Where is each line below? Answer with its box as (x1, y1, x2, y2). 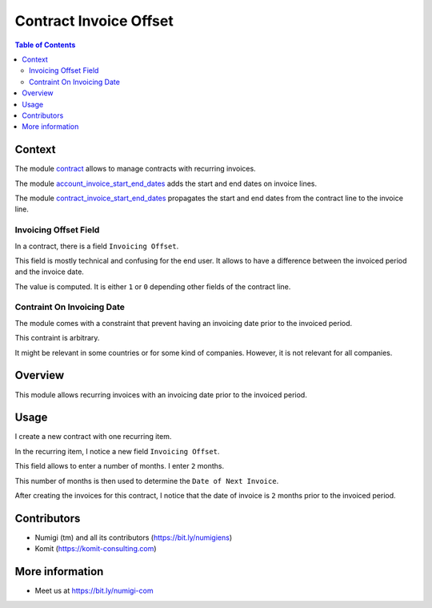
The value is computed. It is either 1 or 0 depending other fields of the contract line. (14, 281, 291, 292)
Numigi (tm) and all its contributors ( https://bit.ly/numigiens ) (34, 533, 233, 542)
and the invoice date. (14, 267, 84, 276)
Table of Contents (14, 40, 76, 50)
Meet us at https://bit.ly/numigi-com (34, 586, 154, 596)
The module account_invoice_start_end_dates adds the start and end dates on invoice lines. (14, 179, 318, 188)
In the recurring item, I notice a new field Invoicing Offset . (14, 446, 220, 456)
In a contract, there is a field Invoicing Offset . (14, 241, 179, 251)
